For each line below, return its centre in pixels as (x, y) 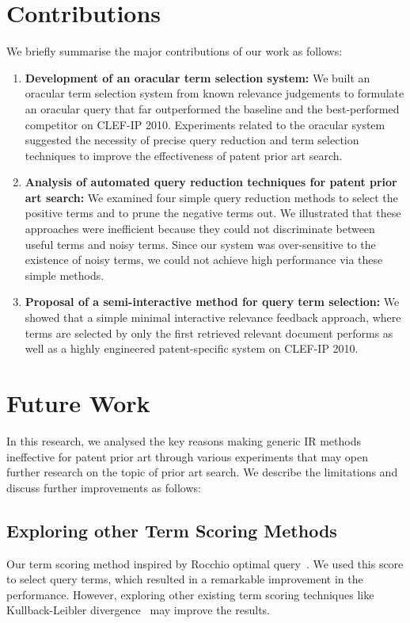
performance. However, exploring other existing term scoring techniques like (190, 594)
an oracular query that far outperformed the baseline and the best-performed (212, 108)
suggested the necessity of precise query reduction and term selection (192, 140)
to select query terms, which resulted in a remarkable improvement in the (185, 579)
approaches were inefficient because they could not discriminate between (200, 229)
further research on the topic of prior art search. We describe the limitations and (202, 472)
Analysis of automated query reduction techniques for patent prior (211, 182)
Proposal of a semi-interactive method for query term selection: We (212, 302)
